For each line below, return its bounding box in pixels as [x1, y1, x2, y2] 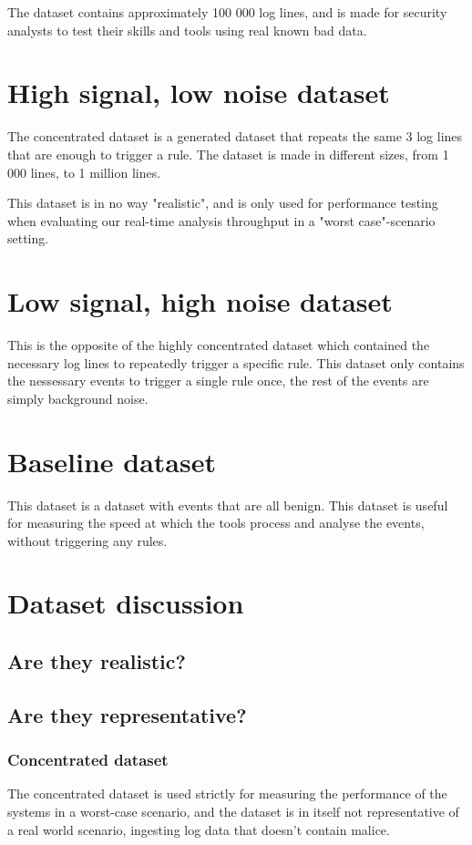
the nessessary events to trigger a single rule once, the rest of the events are [7, 371, 429, 390]
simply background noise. [7, 388, 149, 407]
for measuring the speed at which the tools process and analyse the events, [7, 513, 425, 532]
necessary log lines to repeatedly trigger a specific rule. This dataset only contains [7, 353, 465, 372]
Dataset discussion [7, 584, 244, 622]
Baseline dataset [7, 442, 216, 479]
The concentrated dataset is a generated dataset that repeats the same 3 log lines [7, 127, 463, 146]
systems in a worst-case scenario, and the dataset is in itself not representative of [7, 802, 459, 821]
